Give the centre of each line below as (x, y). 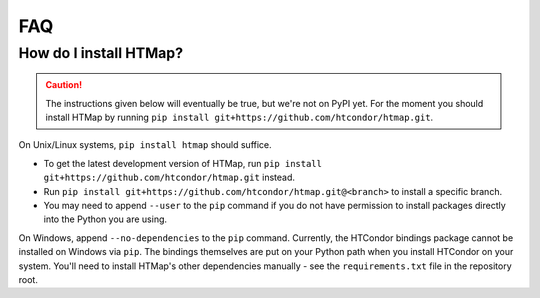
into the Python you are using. (105, 219)
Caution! (64, 85)
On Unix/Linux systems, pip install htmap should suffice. (145, 145)
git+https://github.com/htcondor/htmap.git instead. (169, 177)
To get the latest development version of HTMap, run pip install (182, 163)
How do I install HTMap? (101, 53)
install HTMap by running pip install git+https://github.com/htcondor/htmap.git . (239, 117)
